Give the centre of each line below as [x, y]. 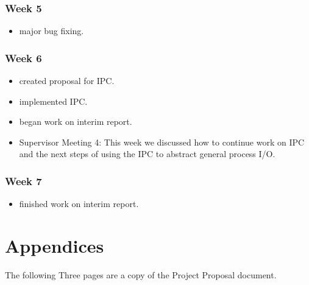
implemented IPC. [53, 101]
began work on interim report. [76, 121]
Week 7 [23, 181]
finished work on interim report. [79, 204]
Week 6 [23, 58]
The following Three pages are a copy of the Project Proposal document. [141, 274]
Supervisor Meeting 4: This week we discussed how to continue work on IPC [162, 142]
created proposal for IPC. [67, 81]
